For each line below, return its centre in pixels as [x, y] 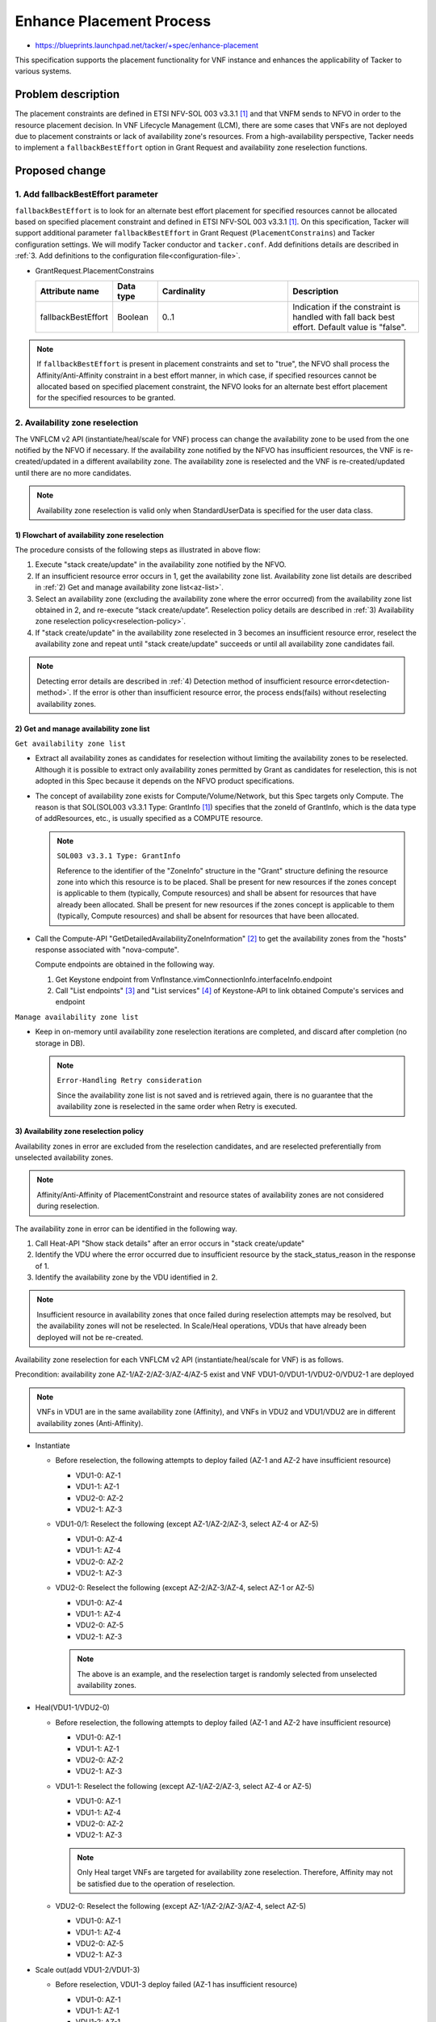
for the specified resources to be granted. [106, 398]
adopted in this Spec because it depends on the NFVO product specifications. [165, 781]
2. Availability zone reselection [77, 423]
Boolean [133, 317]
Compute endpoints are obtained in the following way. [125, 964]
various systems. [43, 71]
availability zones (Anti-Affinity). [90, 1423]
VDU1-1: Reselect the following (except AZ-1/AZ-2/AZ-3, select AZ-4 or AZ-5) [184, 1786]
